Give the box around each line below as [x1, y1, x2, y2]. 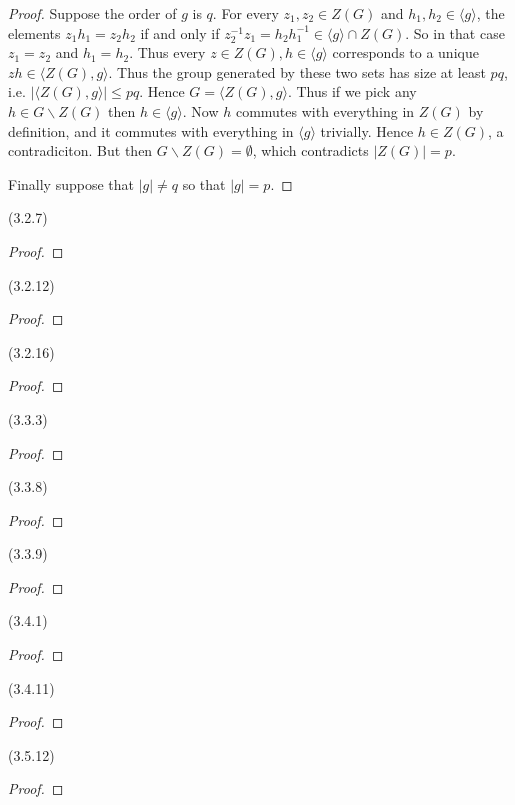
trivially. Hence [320, 120, 414, 141]
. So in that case [405, 22, 505, 43]
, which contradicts [252, 140, 369, 161]
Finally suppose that [8, 173, 134, 194]
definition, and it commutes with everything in [8, 120, 294, 141]
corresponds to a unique [332, 42, 479, 63]
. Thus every [129, 42, 206, 63]
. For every [212, 3, 279, 23]
